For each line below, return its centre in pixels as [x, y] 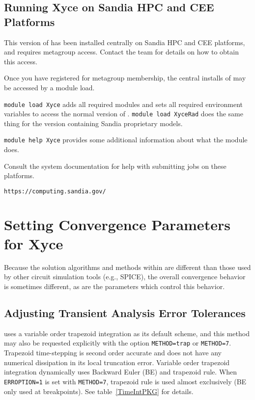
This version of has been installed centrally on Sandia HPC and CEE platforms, [125, 42]
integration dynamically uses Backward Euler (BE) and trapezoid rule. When [121, 372]
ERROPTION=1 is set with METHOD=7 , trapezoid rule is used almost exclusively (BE [125, 381]
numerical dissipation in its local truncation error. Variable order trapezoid [117, 362]
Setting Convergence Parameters [117, 224]
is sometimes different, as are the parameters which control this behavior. [114, 286]
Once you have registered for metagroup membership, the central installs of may [125, 78]
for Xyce [34, 243]
